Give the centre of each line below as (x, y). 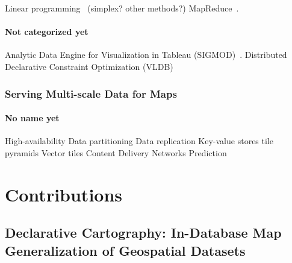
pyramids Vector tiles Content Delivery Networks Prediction (116, 152)
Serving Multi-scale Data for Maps (91, 93)
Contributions (64, 194)
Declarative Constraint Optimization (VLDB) (89, 66)
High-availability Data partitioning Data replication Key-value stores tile (139, 141)
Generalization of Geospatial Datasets (125, 250)
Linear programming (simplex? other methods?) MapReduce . (122, 8)
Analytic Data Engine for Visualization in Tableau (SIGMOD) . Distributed (146, 55)
